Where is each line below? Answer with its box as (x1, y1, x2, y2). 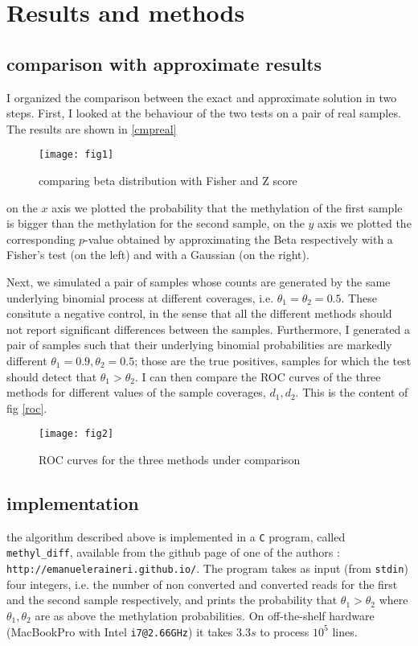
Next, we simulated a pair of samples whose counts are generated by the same (6, 273, 391, 290)
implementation (6, 490, 139, 515)
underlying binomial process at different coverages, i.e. (6, 289, 274, 306)
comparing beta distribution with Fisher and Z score (39, 172, 297, 189)
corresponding (6, 230, 76, 247)
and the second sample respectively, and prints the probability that (6, 591, 338, 608)
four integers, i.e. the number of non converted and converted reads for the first (6, 575, 398, 592)
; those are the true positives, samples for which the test (134, 352, 412, 368)
